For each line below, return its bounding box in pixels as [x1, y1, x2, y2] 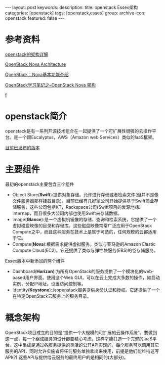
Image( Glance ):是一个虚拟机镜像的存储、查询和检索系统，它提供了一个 [12, 216, 157, 222]
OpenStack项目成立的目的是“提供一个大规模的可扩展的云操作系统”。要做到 [5, 329, 157, 335]
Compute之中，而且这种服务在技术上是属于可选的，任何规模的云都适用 [12, 228, 157, 234]
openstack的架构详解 [5, 51, 48, 57]
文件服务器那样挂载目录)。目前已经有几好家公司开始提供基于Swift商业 [12, 198, 155, 204]
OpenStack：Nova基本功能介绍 [5, 71, 69, 77]
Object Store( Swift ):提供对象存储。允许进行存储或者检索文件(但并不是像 [12, 191, 159, 197]
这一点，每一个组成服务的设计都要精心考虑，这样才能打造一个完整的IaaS [5, 335, 153, 342]
